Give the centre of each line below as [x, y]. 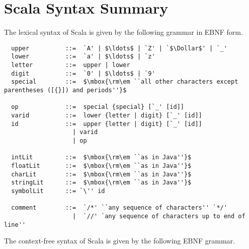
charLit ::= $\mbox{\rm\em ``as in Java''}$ [101, 174]
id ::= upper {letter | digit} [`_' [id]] [107, 124]
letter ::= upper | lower [71, 65]
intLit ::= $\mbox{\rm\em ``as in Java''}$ [101, 158]
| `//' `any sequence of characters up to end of [159, 216]
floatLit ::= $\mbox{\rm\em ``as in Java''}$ [101, 166]
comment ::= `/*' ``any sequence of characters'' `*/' [119, 208]
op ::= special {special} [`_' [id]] [98, 107]
